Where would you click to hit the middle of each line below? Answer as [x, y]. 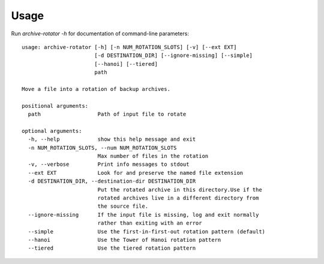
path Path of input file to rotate [107, 114]
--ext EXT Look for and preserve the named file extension [136, 173]
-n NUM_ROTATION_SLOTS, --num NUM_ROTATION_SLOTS [102, 148]
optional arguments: [52, 131]
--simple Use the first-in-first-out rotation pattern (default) [147, 231]
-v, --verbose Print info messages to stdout [109, 164]
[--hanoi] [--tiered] [126, 64]
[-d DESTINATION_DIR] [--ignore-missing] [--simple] [173, 56]
